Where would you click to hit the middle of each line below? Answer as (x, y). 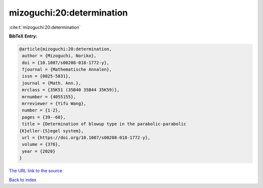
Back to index (23, 180)
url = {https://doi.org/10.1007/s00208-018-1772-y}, (86, 138)
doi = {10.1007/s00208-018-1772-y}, (66, 63)
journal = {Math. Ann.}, (52, 83)
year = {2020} (39, 151)
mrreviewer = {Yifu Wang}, (54, 104)
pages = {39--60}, (44, 117)
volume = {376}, (41, 144)
